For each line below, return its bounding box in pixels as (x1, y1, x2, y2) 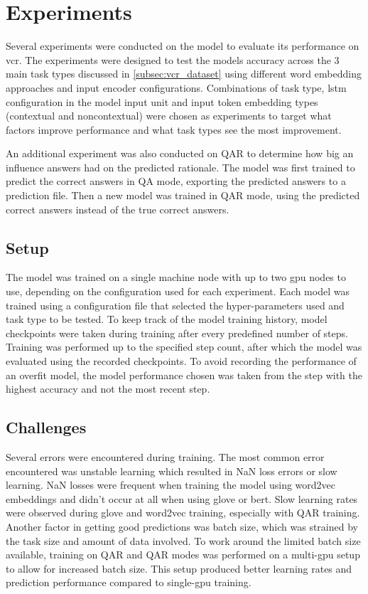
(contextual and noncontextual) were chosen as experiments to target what (6, 108, 332, 123)
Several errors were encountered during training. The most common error (6, 450, 325, 464)
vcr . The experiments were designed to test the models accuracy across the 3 (6, 52, 340, 67)
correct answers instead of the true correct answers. (6, 201, 229, 216)
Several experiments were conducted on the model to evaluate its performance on (6, 38, 359, 53)
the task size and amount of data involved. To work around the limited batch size (6, 533, 361, 548)
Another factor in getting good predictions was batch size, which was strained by (6, 519, 358, 534)
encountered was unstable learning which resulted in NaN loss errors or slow (6, 463, 337, 478)
